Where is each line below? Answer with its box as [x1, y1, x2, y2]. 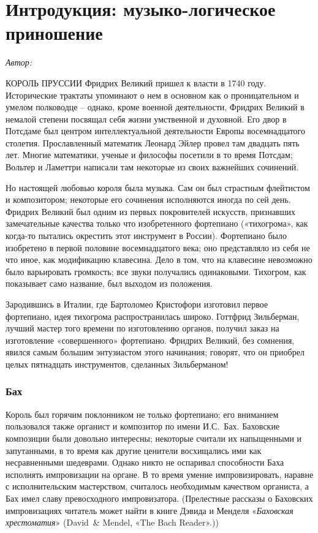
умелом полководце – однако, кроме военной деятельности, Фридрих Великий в [6, 100, 305, 113]
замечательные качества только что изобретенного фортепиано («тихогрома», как [6, 217, 308, 230]
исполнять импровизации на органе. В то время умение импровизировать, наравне [6, 467, 314, 480]
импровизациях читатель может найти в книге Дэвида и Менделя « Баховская [6, 504, 293, 516]
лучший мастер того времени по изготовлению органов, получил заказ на [6, 322, 279, 335]
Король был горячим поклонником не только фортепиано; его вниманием [6, 407, 279, 420]
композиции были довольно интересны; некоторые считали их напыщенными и [6, 431, 302, 444]
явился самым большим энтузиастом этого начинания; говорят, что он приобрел [6, 346, 305, 358]
